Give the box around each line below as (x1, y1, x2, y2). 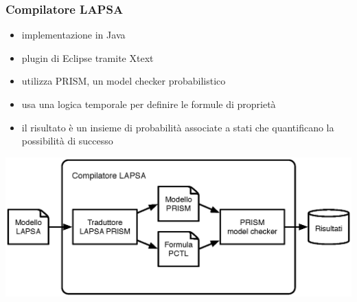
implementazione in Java (21, 28, 126, 42)
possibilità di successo (21, 133, 113, 148)
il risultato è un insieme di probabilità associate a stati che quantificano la (21, 120, 334, 134)
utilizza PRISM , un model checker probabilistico (21, 74, 226, 88)
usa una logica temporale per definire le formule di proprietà (21, 97, 276, 111)
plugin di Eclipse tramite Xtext (21, 50, 154, 65)
